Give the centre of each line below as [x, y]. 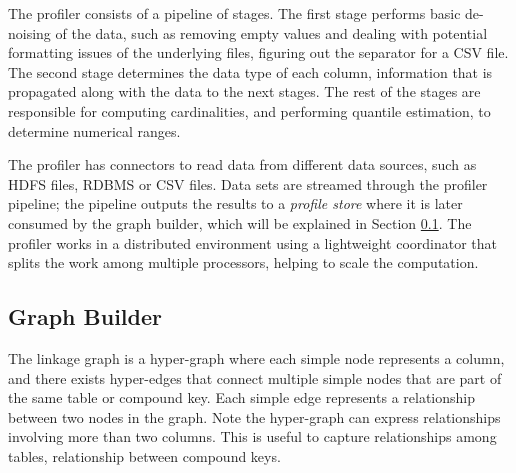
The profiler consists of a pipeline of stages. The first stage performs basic [234, 13]
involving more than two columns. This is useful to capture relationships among [252, 436]
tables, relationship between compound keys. [144, 455]
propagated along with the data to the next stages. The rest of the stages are [244, 91]
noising [29, 32]
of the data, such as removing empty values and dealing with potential [271, 32]
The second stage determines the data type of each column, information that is [250, 71]
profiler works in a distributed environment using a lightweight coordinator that [253, 242]
